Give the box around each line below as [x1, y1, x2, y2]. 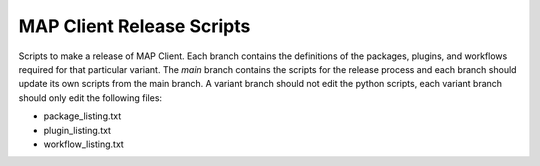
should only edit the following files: [18, 91, 163, 104]
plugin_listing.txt [43, 124, 112, 136]
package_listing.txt [43, 110, 122, 122]
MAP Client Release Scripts [18, 15, 251, 37]
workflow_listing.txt [43, 138, 124, 150]
